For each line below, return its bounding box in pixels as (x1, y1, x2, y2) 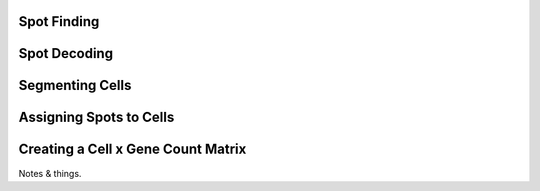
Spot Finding (18, 13, 100, 30)
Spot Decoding (18, 45, 114, 62)
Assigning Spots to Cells (18, 109, 175, 126)
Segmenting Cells (18, 77, 132, 94)
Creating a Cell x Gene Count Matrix (18, 141, 247, 158)
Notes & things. (18, 167, 82, 179)
